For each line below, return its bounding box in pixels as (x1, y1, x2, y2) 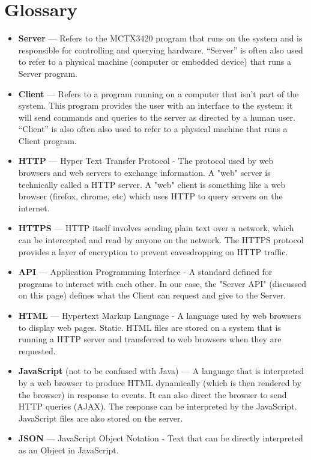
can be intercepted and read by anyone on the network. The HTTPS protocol (18, 234, 304, 246)
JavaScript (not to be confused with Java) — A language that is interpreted (18, 365, 304, 377)
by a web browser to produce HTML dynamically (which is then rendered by (18, 376, 301, 389)
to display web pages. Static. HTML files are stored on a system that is (18, 321, 281, 333)
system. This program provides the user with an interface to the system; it (18, 99, 293, 112)
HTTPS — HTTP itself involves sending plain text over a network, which (18, 222, 294, 234)
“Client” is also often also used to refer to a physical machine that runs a (18, 123, 288, 135)
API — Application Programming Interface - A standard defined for (18, 265, 273, 278)
